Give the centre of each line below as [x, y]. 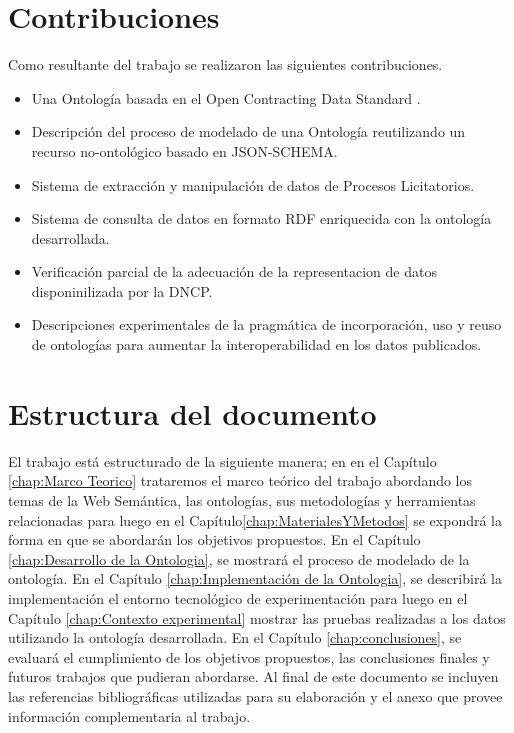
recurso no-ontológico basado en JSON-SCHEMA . [184, 150]
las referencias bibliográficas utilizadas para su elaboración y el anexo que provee [255, 695]
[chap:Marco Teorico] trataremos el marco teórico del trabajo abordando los [240, 480]
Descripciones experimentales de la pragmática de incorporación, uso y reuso [266, 324]
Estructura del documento [192, 412]
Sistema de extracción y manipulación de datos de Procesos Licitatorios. [253, 184]
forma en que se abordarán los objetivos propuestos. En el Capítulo [214, 539]
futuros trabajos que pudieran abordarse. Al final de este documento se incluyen [253, 676]
